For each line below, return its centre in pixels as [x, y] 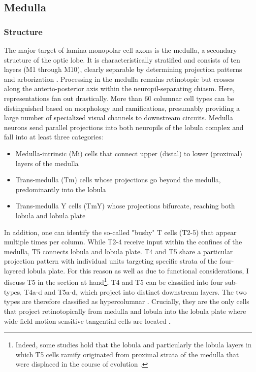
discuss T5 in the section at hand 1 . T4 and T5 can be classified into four [113, 281]
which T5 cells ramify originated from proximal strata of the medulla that [127, 354]
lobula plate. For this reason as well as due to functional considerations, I [138, 270]
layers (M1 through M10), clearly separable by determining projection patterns [123, 69]
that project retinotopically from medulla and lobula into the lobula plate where [125, 311]
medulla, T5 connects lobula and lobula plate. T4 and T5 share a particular [118, 251]
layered [15, 270]
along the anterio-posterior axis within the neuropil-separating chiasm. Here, [119, 88]
